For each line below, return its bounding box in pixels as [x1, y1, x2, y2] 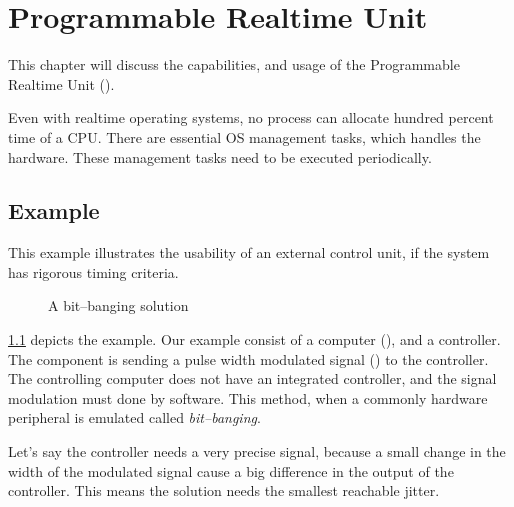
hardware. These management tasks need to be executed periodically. [8, 146, 432, 167]
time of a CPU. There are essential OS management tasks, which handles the [8, 126, 481, 147]
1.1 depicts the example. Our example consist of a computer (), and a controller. [8, 329, 501, 350]
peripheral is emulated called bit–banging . [8, 407, 261, 428]
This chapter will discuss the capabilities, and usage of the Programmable [8, 54, 460, 75]
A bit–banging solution [48, 295, 189, 316]
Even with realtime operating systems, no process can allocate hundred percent [8, 107, 494, 128]
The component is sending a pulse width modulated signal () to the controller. [8, 348, 489, 369]
